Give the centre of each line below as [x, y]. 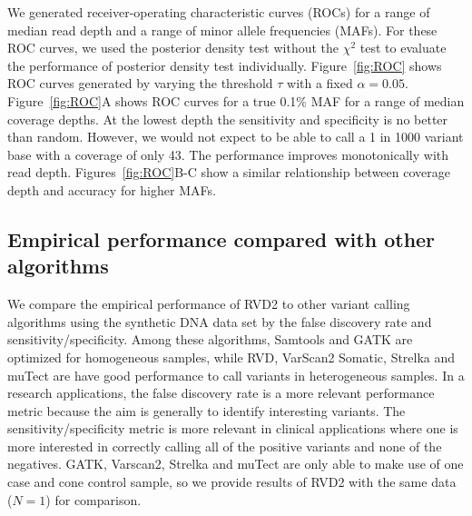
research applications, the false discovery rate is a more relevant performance [221, 393]
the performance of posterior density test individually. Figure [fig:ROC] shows [225, 65]
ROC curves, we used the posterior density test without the [173, 48]
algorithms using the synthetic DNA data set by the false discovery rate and [220, 321]
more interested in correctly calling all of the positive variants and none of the [225, 446]
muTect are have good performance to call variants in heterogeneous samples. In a [236, 375]
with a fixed [320, 83]
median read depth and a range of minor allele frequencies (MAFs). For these [222, 30]
